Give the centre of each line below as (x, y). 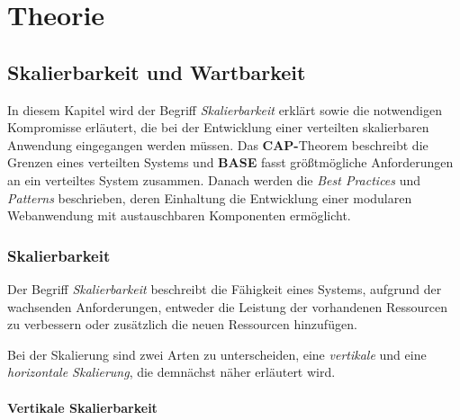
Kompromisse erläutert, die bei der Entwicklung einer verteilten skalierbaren (218, 127)
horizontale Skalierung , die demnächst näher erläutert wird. (171, 372)
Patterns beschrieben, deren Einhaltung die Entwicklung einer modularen (210, 197)
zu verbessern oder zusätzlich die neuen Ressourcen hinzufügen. (182, 324)
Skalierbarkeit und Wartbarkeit (157, 71)
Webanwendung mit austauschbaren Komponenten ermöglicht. (179, 215)
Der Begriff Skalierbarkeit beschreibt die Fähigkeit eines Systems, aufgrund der (225, 288)
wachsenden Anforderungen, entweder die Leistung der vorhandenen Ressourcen (227, 306)
